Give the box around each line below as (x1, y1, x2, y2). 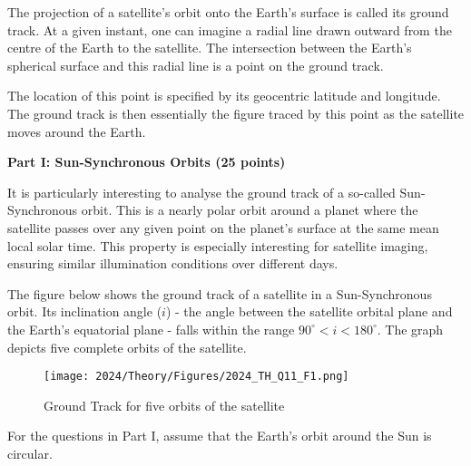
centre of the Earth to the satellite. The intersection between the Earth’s (7, 38, 412, 57)
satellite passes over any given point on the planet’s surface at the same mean (7, 218, 439, 237)
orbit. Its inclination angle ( (7, 302, 162, 321)
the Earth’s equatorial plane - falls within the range (7, 319, 295, 338)
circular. (7, 443, 53, 462)
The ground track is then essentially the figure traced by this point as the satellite (7, 103, 465, 122)
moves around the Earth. (7, 121, 146, 141)
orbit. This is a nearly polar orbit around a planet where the (81, 200, 418, 219)
